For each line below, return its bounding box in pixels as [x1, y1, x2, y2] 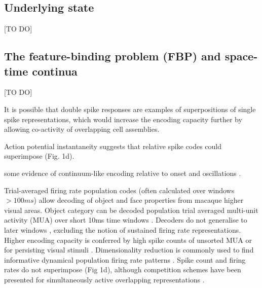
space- [224, 48, 258, 64]
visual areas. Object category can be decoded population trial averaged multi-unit [4, 204, 258, 215]
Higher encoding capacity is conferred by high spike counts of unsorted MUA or [4, 234, 252, 245]
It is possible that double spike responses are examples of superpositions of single [4, 103, 256, 114]
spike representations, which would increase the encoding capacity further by [4, 114, 242, 124]
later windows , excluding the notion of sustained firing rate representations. [4, 224, 241, 235]
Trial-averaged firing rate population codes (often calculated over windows [4, 185, 235, 195]
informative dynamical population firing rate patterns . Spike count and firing [4, 254, 246, 265]
